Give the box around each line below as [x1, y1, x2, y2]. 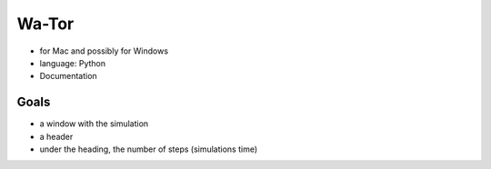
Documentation [39, 71, 97, 82]
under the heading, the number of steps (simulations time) [39, 144, 258, 154]
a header [39, 131, 74, 142]
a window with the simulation [39, 118, 149, 129]
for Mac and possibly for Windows [39, 45, 168, 56]
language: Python [39, 57, 106, 68]
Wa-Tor [16, 14, 75, 34]
